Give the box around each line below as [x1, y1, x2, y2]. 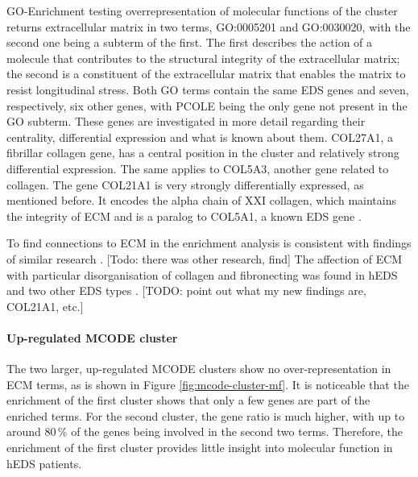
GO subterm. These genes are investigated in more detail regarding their [6, 113, 366, 130]
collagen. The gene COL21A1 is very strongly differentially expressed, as [6, 176, 364, 193]
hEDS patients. [6, 454, 82, 471]
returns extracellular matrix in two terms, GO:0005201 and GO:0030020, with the [6, 18, 411, 35]
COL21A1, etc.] [6, 297, 84, 314]
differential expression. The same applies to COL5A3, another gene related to [6, 160, 389, 176]
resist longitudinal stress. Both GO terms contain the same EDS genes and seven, [6, 81, 409, 97]
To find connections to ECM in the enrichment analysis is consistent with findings [6, 234, 412, 251]
